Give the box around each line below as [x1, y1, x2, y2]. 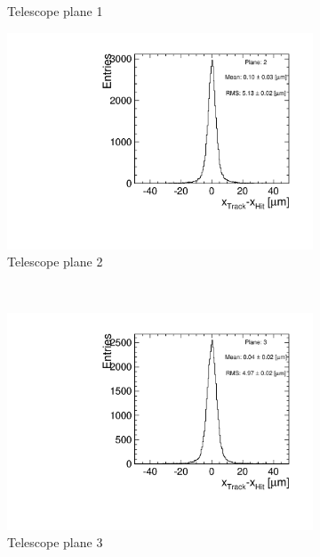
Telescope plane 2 [7, 252, 103, 271]
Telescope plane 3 [7, 533, 103, 552]
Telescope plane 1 [7, 2, 103, 20]
